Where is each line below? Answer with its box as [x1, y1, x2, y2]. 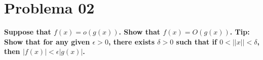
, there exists [108, 36, 155, 46]
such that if [176, 36, 217, 46]
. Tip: [230, 26, 250, 37]
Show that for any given [4, 36, 90, 46]
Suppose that [4, 26, 51, 37]
